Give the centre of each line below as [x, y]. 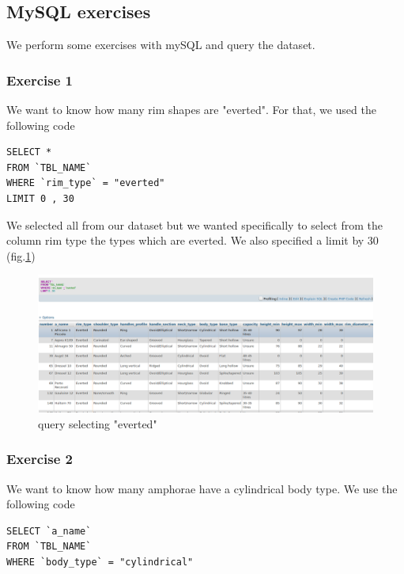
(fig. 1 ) [21, 255]
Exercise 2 [40, 459]
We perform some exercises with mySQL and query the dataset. [161, 45]
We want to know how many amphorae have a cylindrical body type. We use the [202, 488]
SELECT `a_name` [49, 531]
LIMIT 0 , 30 [40, 198]
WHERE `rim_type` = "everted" [86, 183]
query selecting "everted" [98, 423]
